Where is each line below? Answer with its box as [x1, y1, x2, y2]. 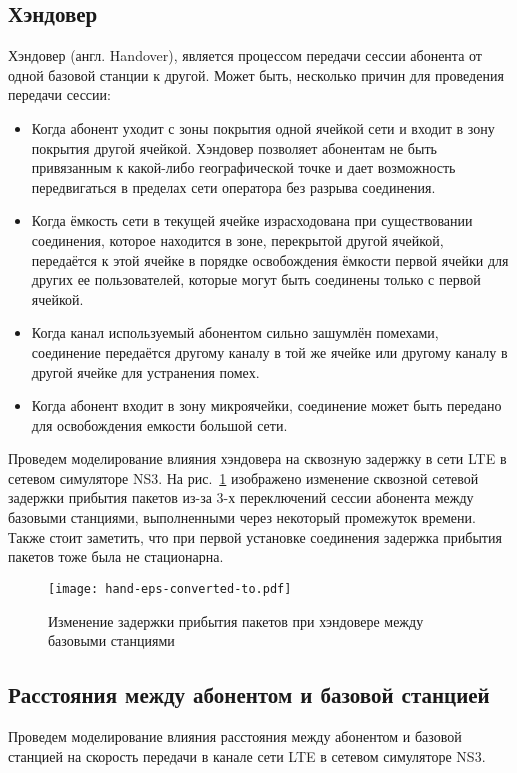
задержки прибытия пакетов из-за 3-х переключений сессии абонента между [8, 487, 474, 508]
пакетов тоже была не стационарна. [8, 546, 224, 567]
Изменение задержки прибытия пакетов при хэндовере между [48, 610, 424, 631]
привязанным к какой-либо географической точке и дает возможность [31, 157, 456, 178]
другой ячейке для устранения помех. [31, 361, 260, 382]
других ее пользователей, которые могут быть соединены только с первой [31, 269, 481, 290]
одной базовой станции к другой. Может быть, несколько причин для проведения [8, 64, 504, 85]
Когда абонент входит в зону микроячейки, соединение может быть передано [31, 395, 502, 416]
